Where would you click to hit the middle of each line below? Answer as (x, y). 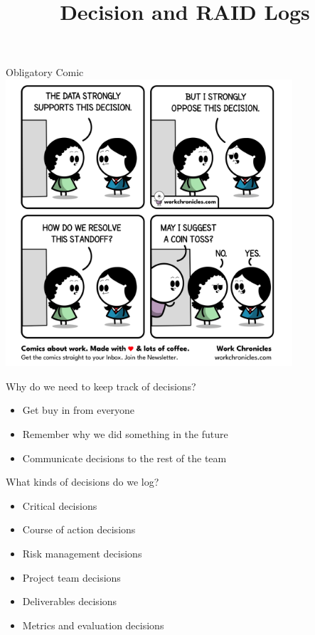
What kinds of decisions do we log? (82, 482)
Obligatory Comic (45, 72)
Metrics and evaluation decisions (93, 625)
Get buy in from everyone (79, 410)
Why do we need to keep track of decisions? (101, 386)
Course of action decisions (79, 529)
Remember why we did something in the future (125, 433)
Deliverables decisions (70, 601)
